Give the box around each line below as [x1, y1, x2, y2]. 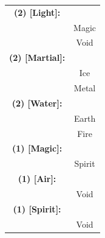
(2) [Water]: [12, 96, 63, 109]
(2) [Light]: [13, 5, 61, 18]
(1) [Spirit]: [13, 202, 61, 215]
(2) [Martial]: [9, 51, 66, 64]
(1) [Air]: [18, 172, 56, 185]
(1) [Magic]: [12, 142, 63, 155]
